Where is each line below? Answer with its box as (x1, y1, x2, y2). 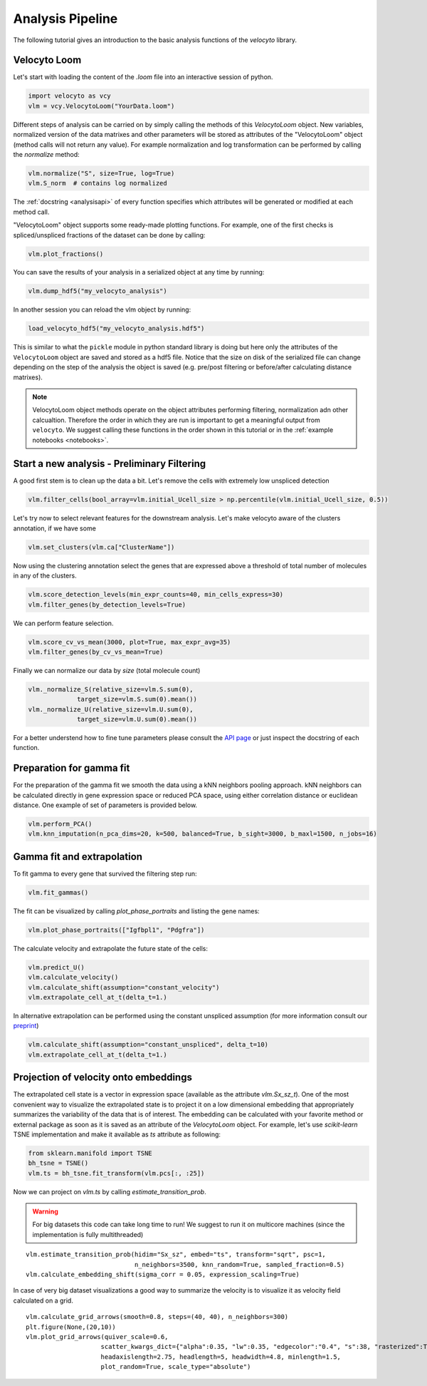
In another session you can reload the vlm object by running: (13, 305, 191, 314)
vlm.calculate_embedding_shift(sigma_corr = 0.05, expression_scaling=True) (26, 1270, 300, 1278)
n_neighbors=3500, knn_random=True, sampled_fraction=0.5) (134, 1261, 345, 1268)
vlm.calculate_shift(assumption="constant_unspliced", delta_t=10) (28, 1041, 269, 1049)
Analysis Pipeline (13, 11, 118, 26)
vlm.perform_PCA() (28, 820, 93, 828)
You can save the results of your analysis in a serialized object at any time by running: (13, 268, 265, 277)
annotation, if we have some (13, 524, 96, 533)
